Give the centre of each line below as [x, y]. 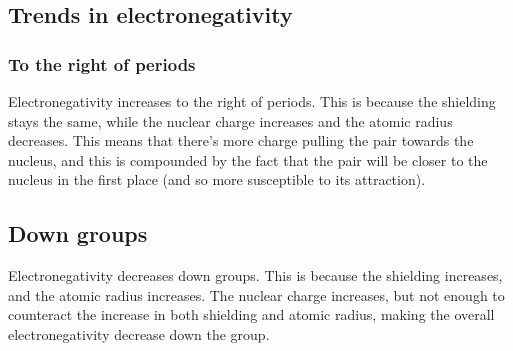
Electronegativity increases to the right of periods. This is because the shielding [252, 101]
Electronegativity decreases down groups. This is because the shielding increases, [255, 275]
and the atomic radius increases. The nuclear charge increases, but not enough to [256, 294]
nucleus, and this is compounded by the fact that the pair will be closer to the [248, 159]
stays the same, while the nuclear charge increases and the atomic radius [230, 120]
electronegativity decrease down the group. [139, 333]
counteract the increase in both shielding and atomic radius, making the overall [251, 314]
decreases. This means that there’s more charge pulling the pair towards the [241, 140]
